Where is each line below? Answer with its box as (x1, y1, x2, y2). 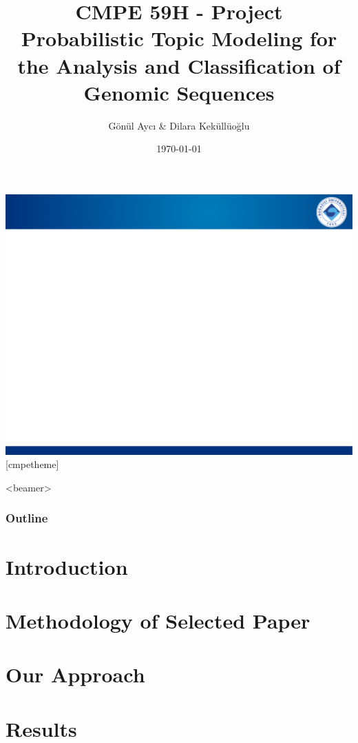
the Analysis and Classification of (17, 51, 341, 79)
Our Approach (6, 660, 145, 689)
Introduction (6, 552, 128, 580)
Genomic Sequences (83, 78, 275, 106)
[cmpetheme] (6, 457, 59, 471)
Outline (6, 509, 48, 527)
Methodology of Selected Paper (6, 606, 310, 634)
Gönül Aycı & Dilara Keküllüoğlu (108, 118, 250, 132)
